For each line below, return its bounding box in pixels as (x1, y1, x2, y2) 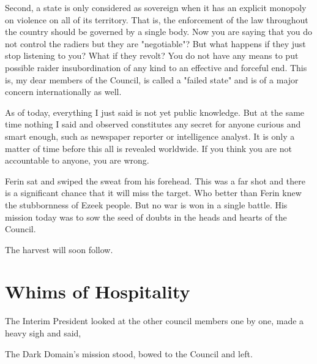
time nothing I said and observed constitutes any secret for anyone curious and (5, 118, 301, 131)
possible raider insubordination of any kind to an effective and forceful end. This (5, 61, 307, 74)
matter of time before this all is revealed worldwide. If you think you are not (5, 142, 292, 154)
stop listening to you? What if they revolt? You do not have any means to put (5, 49, 299, 62)
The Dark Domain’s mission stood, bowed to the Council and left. (5, 347, 253, 360)
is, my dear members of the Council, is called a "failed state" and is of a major (5, 73, 299, 86)
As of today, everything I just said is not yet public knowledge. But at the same (5, 105, 305, 118)
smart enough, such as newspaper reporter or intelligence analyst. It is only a (5, 129, 295, 142)
